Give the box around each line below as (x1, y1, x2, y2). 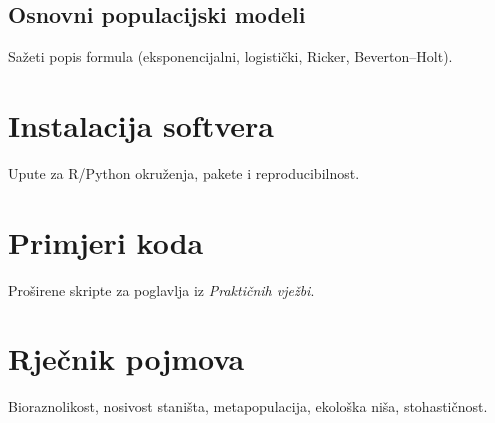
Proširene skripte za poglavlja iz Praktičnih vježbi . (8, 279, 315, 300)
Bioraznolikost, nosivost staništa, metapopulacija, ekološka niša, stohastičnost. (8, 396, 488, 417)
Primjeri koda (8, 221, 204, 262)
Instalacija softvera (8, 104, 274, 145)
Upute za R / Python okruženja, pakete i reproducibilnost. (8, 162, 360, 183)
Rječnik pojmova (8, 338, 245, 379)
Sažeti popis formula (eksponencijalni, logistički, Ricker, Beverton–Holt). (8, 46, 453, 67)
